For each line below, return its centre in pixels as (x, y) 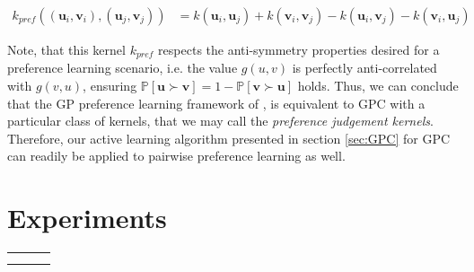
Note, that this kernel (66, 50)
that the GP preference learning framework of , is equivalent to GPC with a (216, 103)
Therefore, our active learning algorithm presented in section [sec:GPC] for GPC (229, 138)
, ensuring (110, 86)
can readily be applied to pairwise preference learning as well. (176, 156)
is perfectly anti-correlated (364, 68)
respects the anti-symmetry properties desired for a (299, 50)
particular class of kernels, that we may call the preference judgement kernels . (220, 121)
